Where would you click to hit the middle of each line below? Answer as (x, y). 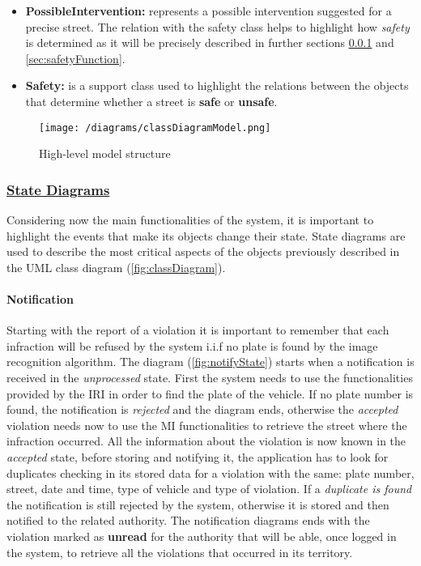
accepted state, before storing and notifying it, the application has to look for (198, 456)
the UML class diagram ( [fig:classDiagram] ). (116, 267)
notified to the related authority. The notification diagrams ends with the (188, 520)
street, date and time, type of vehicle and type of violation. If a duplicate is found (209, 489)
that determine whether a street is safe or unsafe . (151, 101)
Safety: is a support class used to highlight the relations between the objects (217, 85)
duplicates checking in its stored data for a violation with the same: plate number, (210, 472)
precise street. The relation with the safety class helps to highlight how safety (217, 26)
